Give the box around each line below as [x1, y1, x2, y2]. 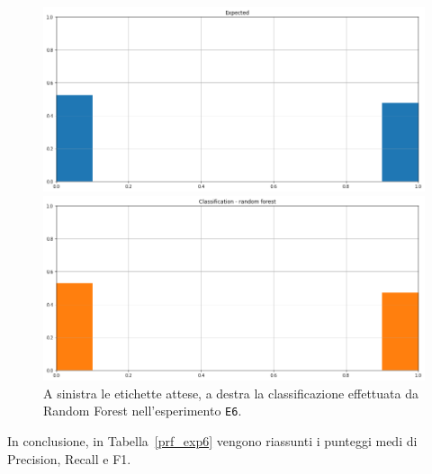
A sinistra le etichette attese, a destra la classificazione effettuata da [43, 383, 418, 402]
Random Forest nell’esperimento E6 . [43, 401, 242, 420]
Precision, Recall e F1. [7, 449, 131, 468]
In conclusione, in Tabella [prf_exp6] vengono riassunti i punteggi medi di [7, 431, 418, 450]
